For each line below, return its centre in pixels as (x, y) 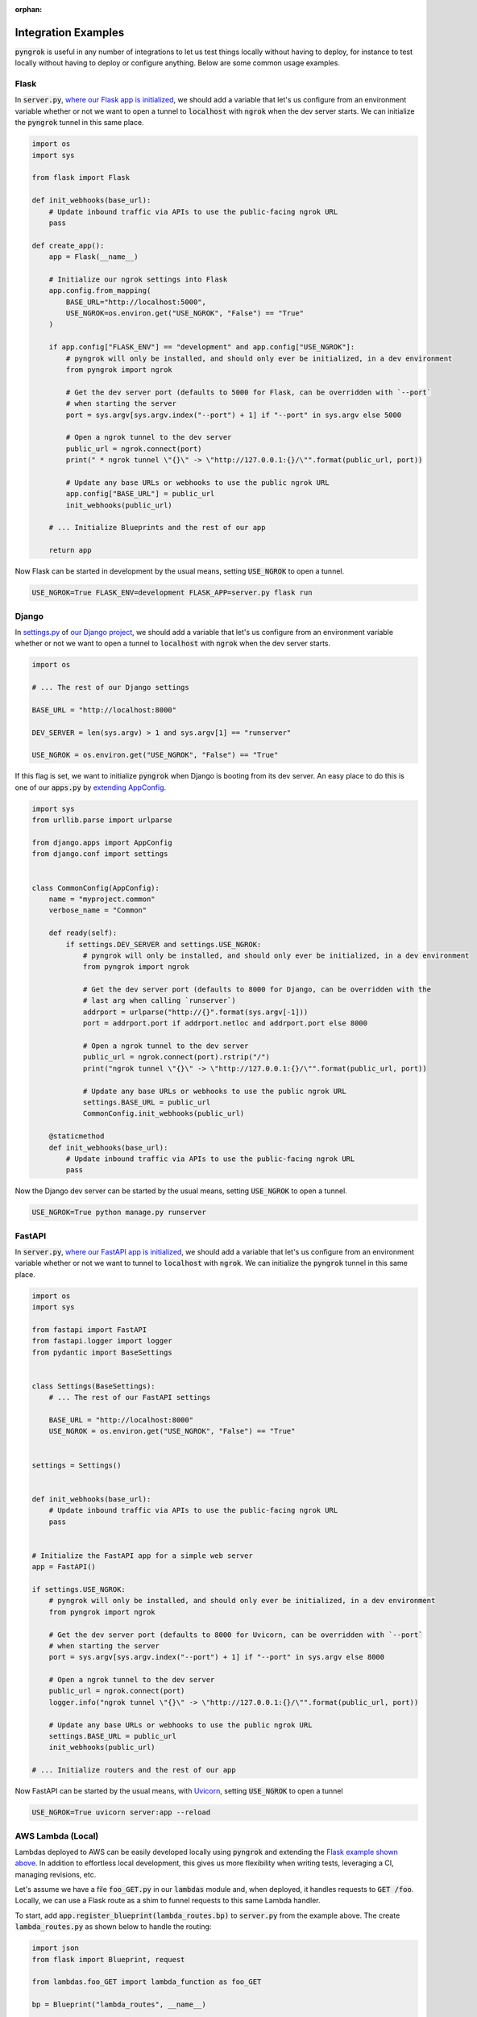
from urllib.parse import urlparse (102, 820)
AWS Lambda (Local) (57, 1835)
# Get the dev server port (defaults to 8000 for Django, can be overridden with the (257, 990)
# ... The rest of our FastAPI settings (130, 1397)
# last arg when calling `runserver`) (160, 1001)
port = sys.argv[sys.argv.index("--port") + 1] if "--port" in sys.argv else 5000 (234, 415)
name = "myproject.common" (102, 899)
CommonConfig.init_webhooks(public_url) (164, 1114)
